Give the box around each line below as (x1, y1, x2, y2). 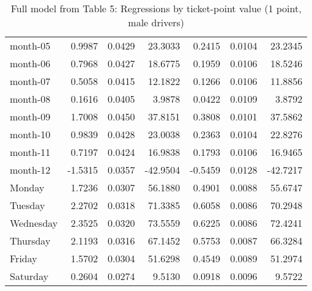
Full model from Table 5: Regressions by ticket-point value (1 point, (10, 1, 302, 15)
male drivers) (128, 15, 185, 29)
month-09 (10, 109, 51, 123)
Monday (10, 180, 45, 194)
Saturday (10, 269, 49, 283)
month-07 (10, 74, 51, 88)
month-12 (10, 163, 51, 177)
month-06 (10, 56, 51, 70)
